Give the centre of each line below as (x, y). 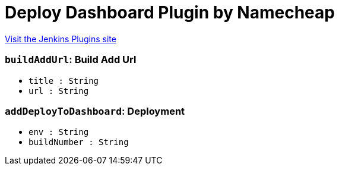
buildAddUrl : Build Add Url (71, 60)
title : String (64, 81)
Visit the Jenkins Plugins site (61, 39)
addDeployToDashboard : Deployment (95, 111)
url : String (59, 91)
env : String (59, 132)
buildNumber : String (79, 142)
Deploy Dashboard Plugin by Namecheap (170, 12)
